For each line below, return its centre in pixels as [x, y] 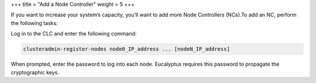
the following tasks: [34, 23]
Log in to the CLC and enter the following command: [74, 34]
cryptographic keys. [35, 72]
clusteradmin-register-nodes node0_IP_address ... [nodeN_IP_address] [127, 49]
